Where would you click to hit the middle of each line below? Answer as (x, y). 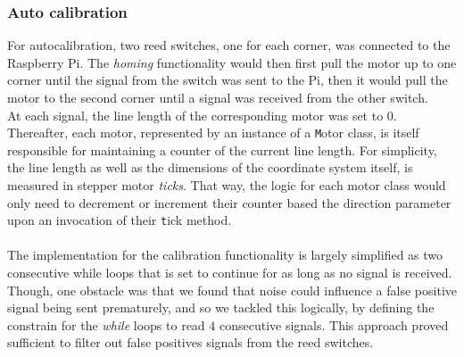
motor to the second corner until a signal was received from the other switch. (218, 97)
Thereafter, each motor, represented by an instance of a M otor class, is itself (213, 133)
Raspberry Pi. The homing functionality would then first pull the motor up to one (232, 62)
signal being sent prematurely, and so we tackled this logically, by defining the (221, 307)
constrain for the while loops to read (106, 324)
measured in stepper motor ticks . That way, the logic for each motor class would (227, 185)
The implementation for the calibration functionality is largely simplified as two (225, 255)
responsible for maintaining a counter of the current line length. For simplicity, (222, 149)
